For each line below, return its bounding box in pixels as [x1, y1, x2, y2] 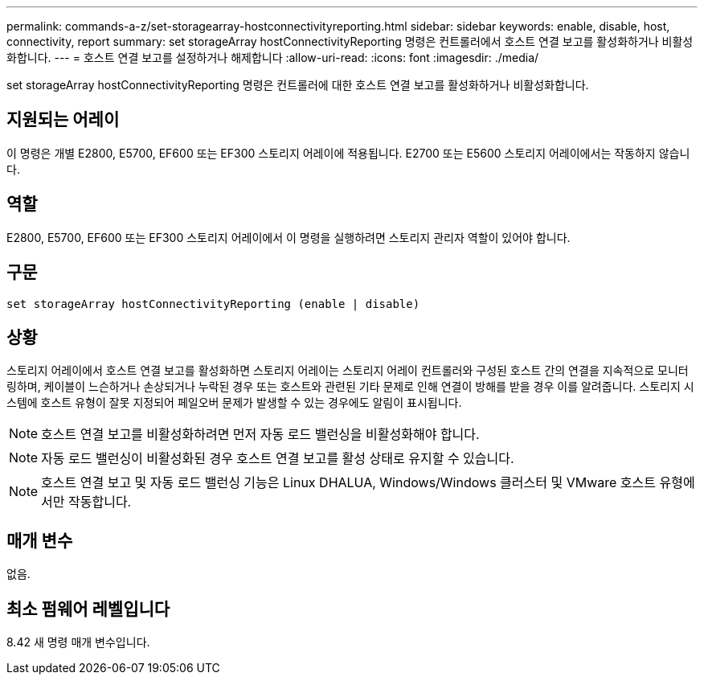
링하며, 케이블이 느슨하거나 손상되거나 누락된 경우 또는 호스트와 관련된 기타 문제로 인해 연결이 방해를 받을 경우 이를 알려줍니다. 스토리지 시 [6, 379, 694, 394]
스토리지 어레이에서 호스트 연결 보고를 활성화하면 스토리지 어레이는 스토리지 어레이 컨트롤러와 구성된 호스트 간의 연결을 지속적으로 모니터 [6, 363, 689, 378]
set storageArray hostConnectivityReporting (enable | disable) [6, 297, 420, 310]
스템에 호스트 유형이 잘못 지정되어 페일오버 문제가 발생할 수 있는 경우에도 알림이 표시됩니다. [6, 396, 462, 410]
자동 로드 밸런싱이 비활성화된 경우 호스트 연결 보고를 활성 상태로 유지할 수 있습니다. [41, 450, 514, 467]
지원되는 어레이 [6, 109, 120, 130]
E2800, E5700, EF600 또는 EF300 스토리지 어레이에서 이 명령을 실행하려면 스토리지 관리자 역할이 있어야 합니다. [6, 230, 571, 244]
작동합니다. [68, 494, 132, 511]
